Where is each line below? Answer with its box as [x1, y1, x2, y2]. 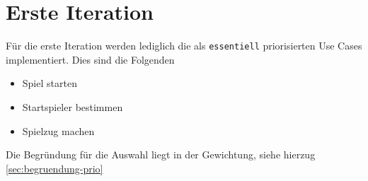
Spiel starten [22, 76, 77, 90]
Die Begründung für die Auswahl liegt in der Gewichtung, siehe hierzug [6, 147, 316, 162]
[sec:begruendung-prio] [6, 160, 103, 175]
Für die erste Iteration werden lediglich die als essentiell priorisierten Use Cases [6, 38, 362, 53]
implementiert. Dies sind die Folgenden [6, 52, 175, 66]
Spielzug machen [22, 123, 95, 138]
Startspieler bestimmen [22, 99, 123, 114]
